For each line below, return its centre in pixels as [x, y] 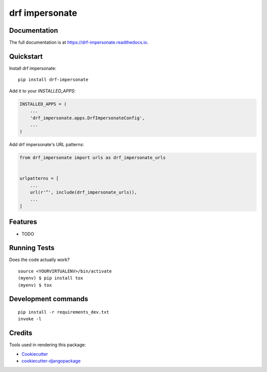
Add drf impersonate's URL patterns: [46, 145]
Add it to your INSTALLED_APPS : [43, 91]
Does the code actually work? [40, 260]
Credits [21, 333]
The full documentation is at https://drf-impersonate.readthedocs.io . [79, 43]
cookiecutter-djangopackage [51, 361]
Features [23, 222]
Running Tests [32, 248]
